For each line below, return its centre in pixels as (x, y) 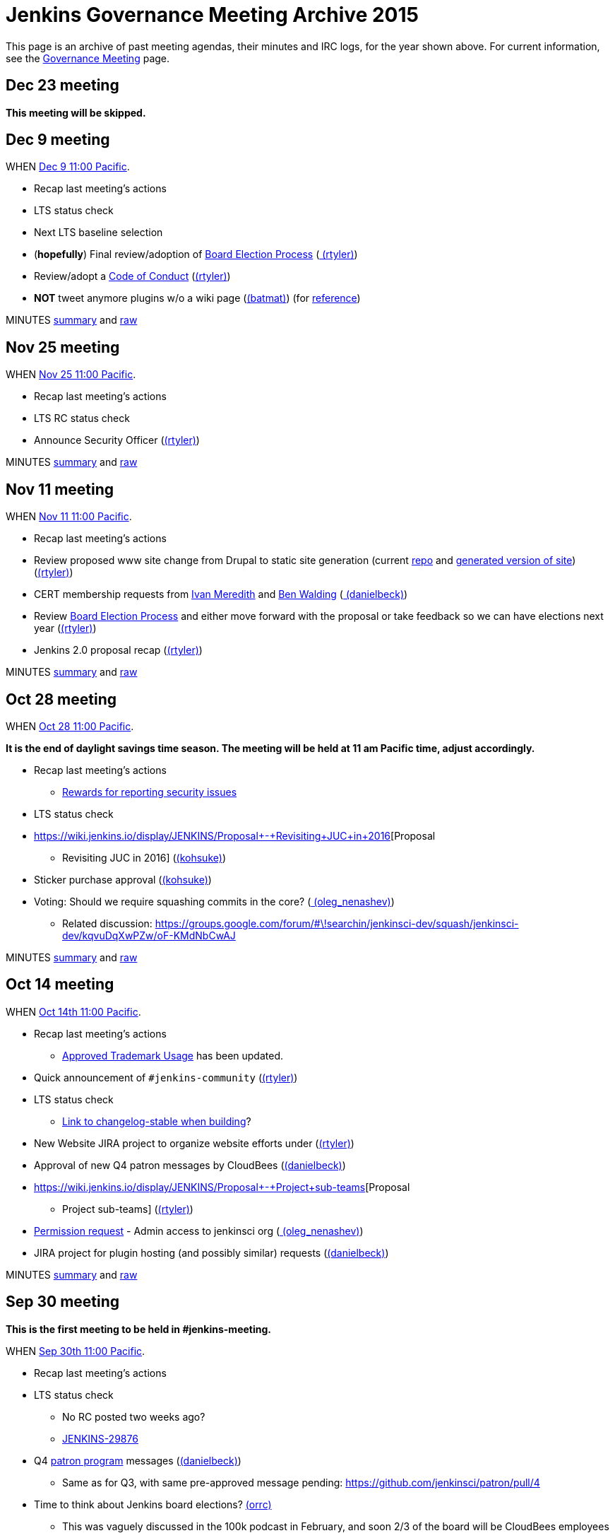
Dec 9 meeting (58, 140)
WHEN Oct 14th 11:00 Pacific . (73, 1011)
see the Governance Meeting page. (88, 58)
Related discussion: (107, 923)
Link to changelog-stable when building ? (157, 1121)
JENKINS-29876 (100, 1438)
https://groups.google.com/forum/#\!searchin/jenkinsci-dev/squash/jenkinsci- (337, 923)
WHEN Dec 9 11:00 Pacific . (68, 167)
